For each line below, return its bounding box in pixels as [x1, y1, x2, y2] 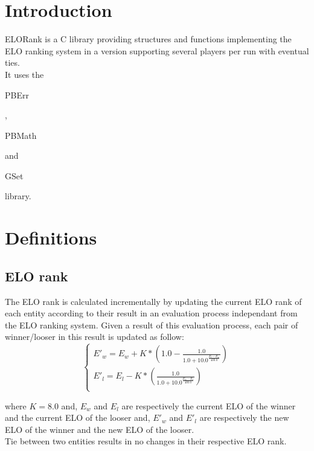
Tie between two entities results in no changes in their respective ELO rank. [5, 435, 287, 447]
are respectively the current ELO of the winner [121, 399, 296, 412]
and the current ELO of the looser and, [5, 411, 150, 424]
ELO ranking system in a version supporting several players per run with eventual [5, 44, 309, 57]
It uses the [5, 68, 44, 80]
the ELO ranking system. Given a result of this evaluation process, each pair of [5, 318, 298, 331]
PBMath [5, 129, 37, 141]
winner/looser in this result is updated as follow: [5, 330, 184, 343]
